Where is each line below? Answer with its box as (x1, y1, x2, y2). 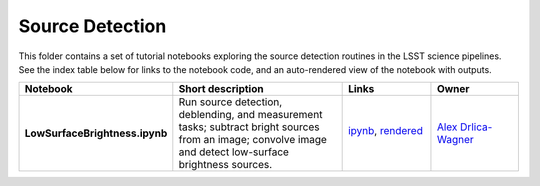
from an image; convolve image (178, 133, 327, 147)
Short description (178, 82, 264, 96)
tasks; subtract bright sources (178, 120, 320, 134)
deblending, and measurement (178, 108, 323, 122)
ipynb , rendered (348, 124, 424, 138)
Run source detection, (178, 95, 283, 109)
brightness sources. (178, 158, 273, 172)
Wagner (436, 133, 474, 147)
